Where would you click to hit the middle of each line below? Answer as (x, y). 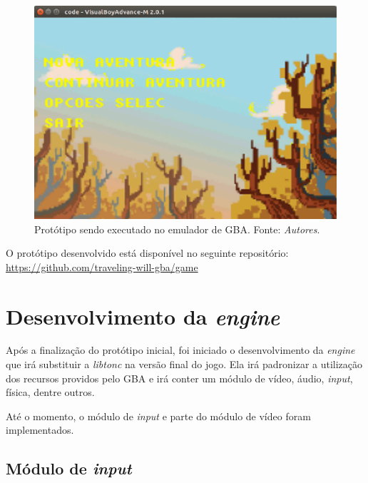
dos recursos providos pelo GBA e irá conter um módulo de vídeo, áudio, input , (179, 378)
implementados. (40, 430)
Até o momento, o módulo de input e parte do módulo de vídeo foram (158, 416)
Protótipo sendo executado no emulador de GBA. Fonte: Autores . (177, 229)
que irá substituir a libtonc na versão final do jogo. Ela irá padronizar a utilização (184, 364)
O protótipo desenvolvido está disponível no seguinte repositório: (147, 253)
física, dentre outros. (50, 392)
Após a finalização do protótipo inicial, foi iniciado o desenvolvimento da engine (180, 350)
